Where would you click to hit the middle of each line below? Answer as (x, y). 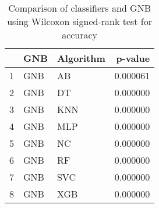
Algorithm (81, 58)
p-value (133, 58)
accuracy (80, 35)
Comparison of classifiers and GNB (79, 8)
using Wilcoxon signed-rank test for (80, 21)
